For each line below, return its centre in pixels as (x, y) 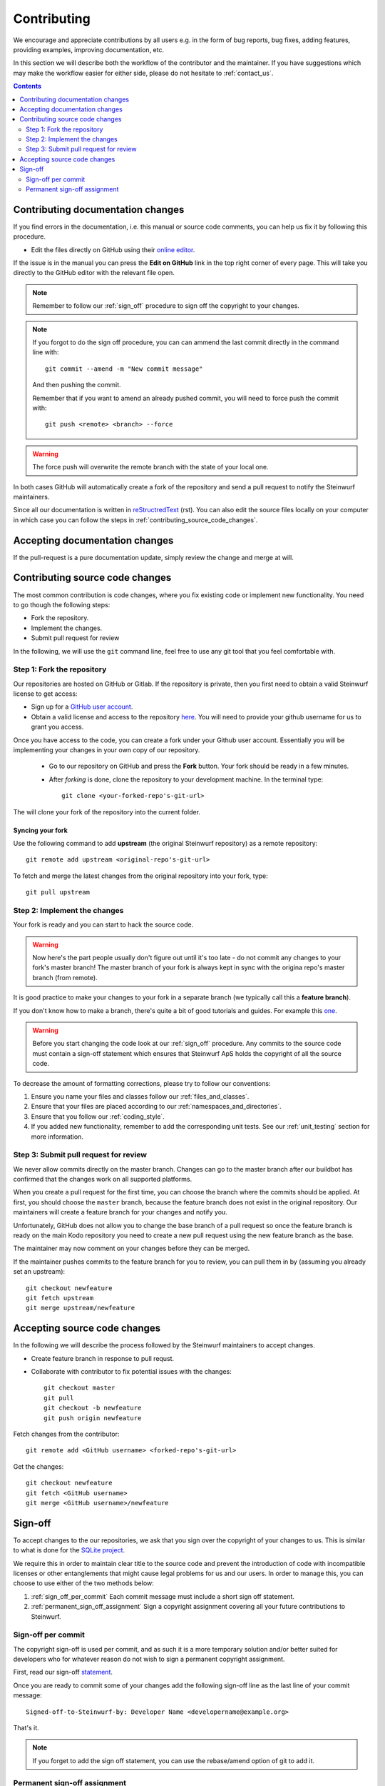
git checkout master (79, 1388)
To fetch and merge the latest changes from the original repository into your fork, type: (141, 876)
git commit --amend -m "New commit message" (124, 369)
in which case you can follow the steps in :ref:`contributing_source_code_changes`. (135, 520)
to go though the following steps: (62, 604)
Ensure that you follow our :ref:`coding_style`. (98, 1116)
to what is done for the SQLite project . (69, 1550)
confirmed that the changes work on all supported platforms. (103, 1179)
